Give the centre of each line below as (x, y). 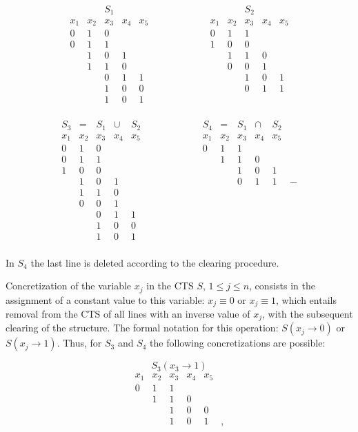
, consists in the (282, 286)
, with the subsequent (308, 313)
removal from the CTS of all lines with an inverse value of (128, 313)
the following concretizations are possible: (238, 343)
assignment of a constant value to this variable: (105, 299)
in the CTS (170, 286)
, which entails (306, 299)
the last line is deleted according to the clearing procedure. (155, 262)
